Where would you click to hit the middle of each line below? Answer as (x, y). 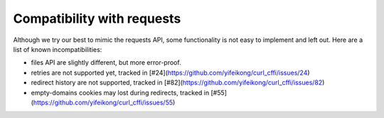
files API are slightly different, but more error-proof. (106, 63)
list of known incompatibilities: (58, 49)
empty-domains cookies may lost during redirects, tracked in (120, 92)
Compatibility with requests (97, 18)
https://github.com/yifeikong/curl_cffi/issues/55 (103, 102)
